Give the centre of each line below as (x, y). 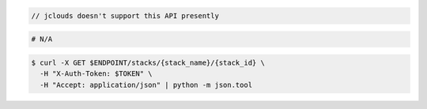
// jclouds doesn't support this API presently (125, 15)
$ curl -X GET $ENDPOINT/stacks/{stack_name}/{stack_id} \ (148, 62)
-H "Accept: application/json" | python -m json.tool (146, 85)
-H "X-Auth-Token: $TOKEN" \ (96, 74)
